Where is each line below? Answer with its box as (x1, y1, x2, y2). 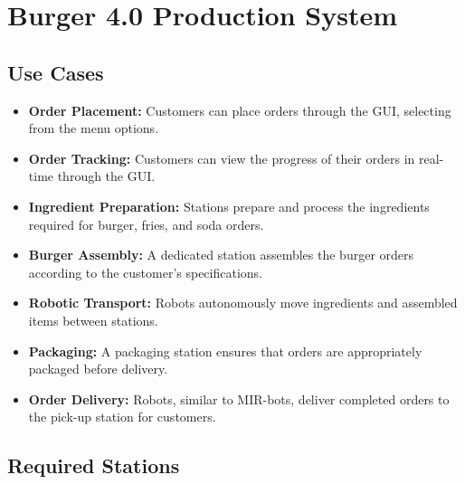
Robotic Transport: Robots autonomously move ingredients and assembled (28, 293, 458, 312)
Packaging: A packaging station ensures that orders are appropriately (28, 341, 422, 360)
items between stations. (28, 310, 158, 329)
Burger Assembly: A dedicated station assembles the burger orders (28, 245, 414, 264)
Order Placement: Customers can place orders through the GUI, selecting (28, 100, 451, 119)
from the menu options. (28, 119, 159, 138)
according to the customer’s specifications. (28, 262, 262, 281)
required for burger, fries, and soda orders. (28, 214, 264, 233)
